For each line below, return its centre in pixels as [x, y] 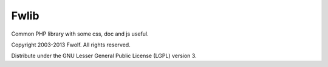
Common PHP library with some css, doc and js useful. [80, 34]
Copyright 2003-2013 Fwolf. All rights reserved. [71, 45]
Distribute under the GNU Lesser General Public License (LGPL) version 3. [104, 56]
